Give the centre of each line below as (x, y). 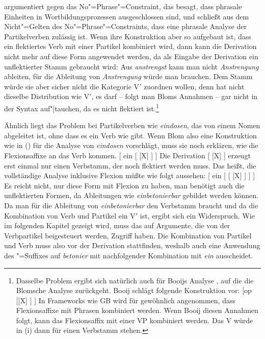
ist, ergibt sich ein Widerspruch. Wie (197, 215)
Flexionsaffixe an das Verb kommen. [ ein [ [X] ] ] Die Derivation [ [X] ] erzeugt (127, 155)
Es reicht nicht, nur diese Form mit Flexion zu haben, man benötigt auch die (124, 185)
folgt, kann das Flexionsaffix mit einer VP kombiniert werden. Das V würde (135, 320)
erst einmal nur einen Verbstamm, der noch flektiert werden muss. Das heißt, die (130, 165)
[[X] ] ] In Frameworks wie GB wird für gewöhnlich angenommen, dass (126, 300)
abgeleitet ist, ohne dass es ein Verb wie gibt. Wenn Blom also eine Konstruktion (130, 135)
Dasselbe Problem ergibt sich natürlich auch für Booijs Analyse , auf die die (135, 280)
